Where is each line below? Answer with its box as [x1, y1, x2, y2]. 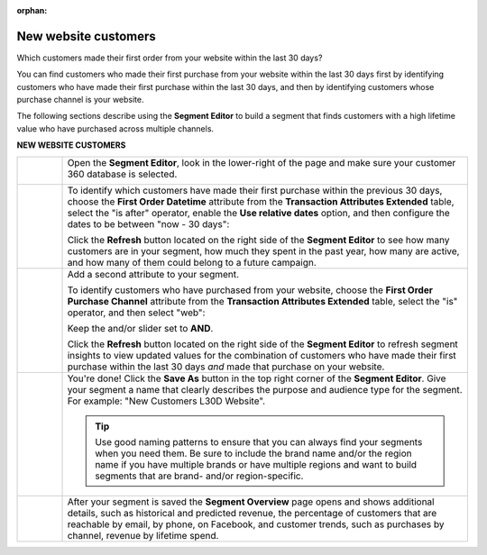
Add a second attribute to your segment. [67, 268, 239, 280]
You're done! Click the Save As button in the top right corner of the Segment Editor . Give [67, 372, 446, 385]
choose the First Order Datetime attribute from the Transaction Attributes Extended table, [67, 195, 455, 207]
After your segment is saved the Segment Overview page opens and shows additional [67, 496, 435, 508]
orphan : [16, 5, 48, 15]
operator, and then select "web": [67, 306, 206, 319]
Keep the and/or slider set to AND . [67, 322, 214, 334]
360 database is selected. [67, 168, 178, 180]
